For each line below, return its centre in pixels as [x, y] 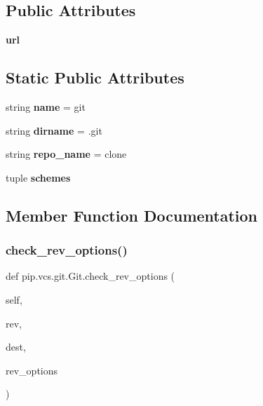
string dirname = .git [54, 130]
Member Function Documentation [132, 215]
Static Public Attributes [95, 77]
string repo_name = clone [66, 154]
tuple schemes [38, 177]
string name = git [46, 107]
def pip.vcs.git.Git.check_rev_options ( [90, 276]
